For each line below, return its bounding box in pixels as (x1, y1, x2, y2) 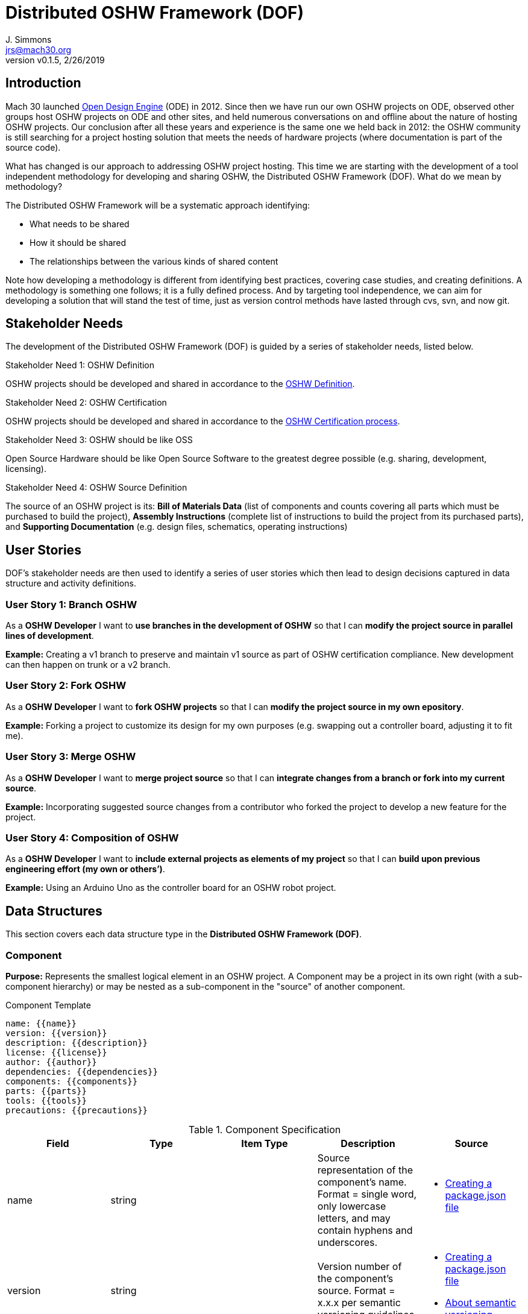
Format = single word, (317, 1187, 417, 1200)
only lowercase (317, 1199, 386, 1212)
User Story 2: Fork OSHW (5, 679, 127, 692)
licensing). (5, 464, 46, 474)
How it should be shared (30, 237, 127, 248)
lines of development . (5, 630, 94, 641)
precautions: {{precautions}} (5, 1105, 148, 1115)
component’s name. (317, 1175, 407, 1188)
